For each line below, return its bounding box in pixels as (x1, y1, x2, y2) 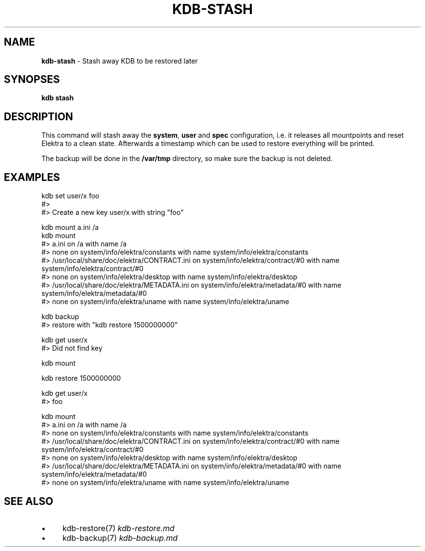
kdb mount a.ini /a (41, 223, 99, 232)
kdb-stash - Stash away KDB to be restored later (41, 56, 198, 65)
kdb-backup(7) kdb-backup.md (62, 533, 178, 543)
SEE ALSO (4, 495, 53, 507)
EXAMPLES (4, 171, 60, 183)
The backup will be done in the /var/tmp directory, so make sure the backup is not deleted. (41, 154, 333, 163)
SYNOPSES (4, 73, 60, 86)
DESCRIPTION (4, 110, 73, 123)
